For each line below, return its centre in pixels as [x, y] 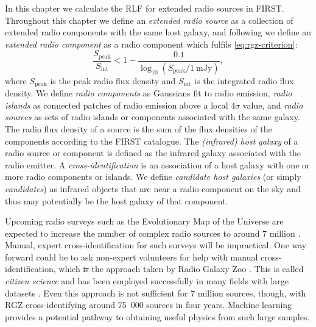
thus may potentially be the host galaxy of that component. [117, 200]
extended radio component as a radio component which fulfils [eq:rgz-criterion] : [151, 44]
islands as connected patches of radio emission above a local [117, 105]
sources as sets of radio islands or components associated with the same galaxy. [153, 117]
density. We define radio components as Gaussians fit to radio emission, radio [149, 93]
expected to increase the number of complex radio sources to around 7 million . [153, 233]
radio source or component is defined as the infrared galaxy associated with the [153, 153]
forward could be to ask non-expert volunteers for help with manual [132, 257]
